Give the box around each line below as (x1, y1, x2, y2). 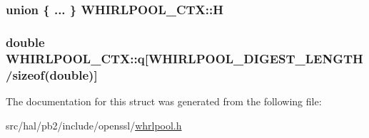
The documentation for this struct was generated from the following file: (6, 93, 322, 108)
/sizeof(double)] (6, 65, 98, 83)
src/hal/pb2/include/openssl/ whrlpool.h (6, 117, 182, 132)
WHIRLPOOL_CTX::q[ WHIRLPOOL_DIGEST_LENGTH (6, 49, 363, 67)
